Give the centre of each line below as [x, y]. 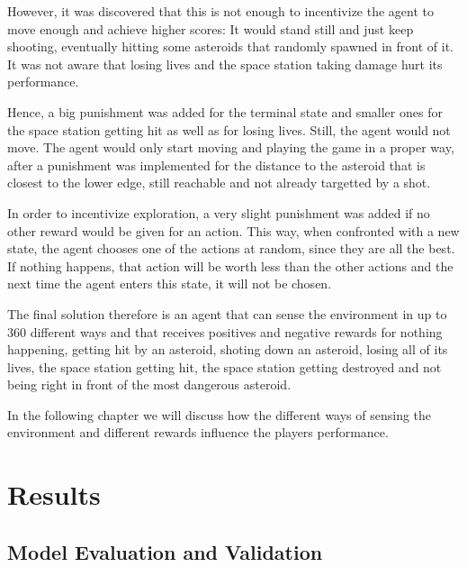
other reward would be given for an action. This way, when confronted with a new [233, 230]
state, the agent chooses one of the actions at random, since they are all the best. [231, 248]
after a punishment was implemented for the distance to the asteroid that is [216, 165]
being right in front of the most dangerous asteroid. [149, 384]
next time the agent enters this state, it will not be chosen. [170, 283]
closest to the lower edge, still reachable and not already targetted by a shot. [219, 183]
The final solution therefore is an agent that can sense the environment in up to [227, 313]
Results [54, 494]
